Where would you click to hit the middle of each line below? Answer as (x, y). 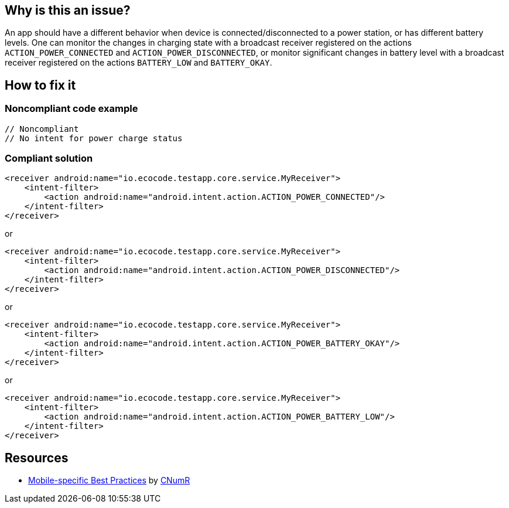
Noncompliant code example (71, 109)
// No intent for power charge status (94, 138)
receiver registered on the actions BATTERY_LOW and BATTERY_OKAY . (139, 63)
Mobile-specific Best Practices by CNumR (109, 480)
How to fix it (40, 85)
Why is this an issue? (68, 10)
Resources (37, 458)
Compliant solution (49, 158)
